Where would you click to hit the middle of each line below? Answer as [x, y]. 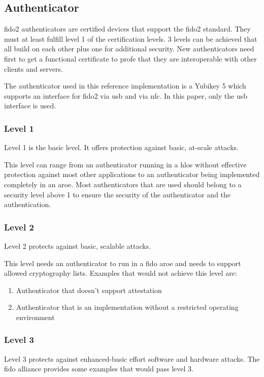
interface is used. [30, 106]
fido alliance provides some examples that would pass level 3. [99, 369]
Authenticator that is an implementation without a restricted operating [127, 307]
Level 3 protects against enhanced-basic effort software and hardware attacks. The [132, 358]
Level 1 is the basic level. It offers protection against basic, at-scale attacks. [121, 147]
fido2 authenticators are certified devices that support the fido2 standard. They [127, 29]
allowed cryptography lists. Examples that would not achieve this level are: [121, 273]
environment [35, 317]
